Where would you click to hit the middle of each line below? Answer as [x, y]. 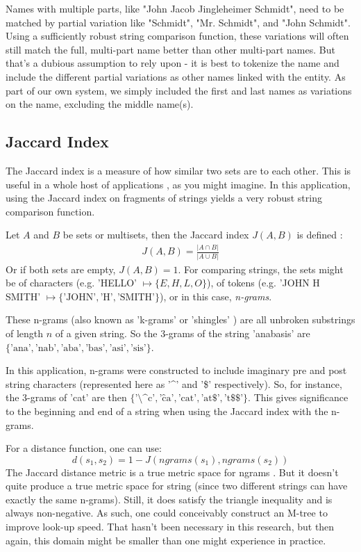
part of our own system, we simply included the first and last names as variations [179, 90]
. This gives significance [298, 397]
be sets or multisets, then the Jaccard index [156, 235]
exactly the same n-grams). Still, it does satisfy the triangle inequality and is [169, 499]
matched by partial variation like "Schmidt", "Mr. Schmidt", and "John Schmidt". [178, 22]
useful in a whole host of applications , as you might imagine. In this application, [178, 184]
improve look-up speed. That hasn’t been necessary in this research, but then [170, 527]
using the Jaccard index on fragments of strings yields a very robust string [164, 198]
